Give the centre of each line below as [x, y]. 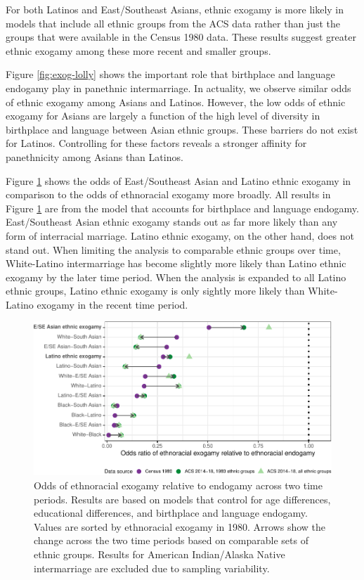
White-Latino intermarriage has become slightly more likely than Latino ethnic [176, 263]
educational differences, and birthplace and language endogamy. [171, 513]
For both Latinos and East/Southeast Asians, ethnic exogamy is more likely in [175, 9]
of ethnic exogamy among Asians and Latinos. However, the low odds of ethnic [176, 102]
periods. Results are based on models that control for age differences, [182, 499]
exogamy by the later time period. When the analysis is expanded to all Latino [176, 277]
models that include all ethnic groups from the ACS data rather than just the [173, 23]
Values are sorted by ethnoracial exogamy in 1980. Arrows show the [180, 526]
